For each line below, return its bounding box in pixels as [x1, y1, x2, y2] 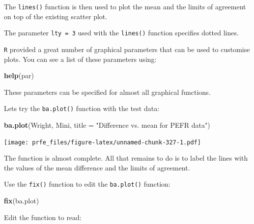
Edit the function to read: [4, 212, 82, 222]
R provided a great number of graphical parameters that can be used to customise [4, 44, 250, 54]
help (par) [4, 70, 34, 81]
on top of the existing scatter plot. [4, 11, 108, 21]
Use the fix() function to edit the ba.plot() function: [4, 179, 170, 189]
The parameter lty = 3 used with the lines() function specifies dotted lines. [4, 28, 239, 38]
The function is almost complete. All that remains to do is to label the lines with [4, 153, 248, 163]
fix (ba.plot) [4, 196, 39, 206]
